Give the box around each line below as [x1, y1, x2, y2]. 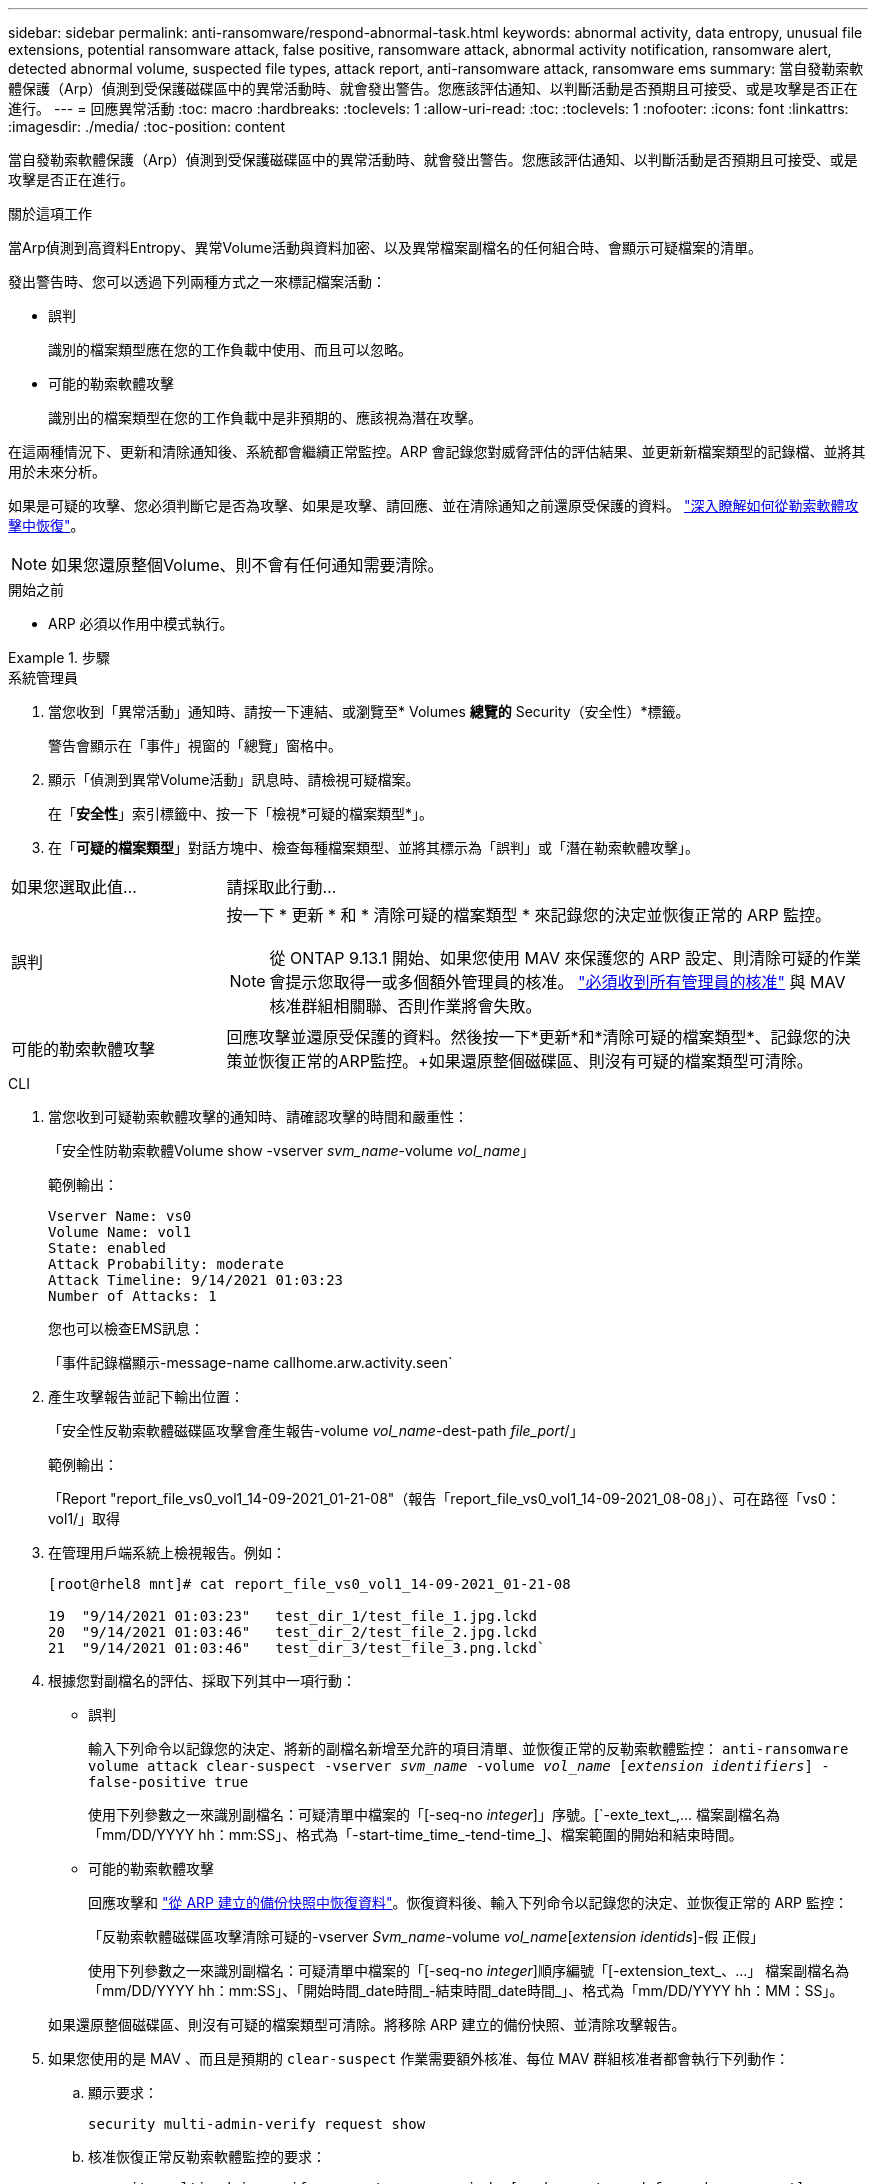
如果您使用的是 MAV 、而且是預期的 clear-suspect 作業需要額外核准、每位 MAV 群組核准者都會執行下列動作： [48, 2050, 790, 2067]
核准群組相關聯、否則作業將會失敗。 [269, 996, 542, 1016]
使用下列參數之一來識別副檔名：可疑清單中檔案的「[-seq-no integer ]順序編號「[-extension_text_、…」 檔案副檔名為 [88, 1962, 850, 1979]
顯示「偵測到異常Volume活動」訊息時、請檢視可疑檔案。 [48, 771, 420, 788]
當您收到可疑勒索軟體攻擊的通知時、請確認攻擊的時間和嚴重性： [48, 1108, 468, 1125]
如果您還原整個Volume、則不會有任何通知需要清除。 [51, 555, 444, 575]
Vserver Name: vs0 [48, 1208, 192, 1224]
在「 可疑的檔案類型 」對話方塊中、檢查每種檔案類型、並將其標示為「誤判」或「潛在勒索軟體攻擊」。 [48, 839, 699, 856]
